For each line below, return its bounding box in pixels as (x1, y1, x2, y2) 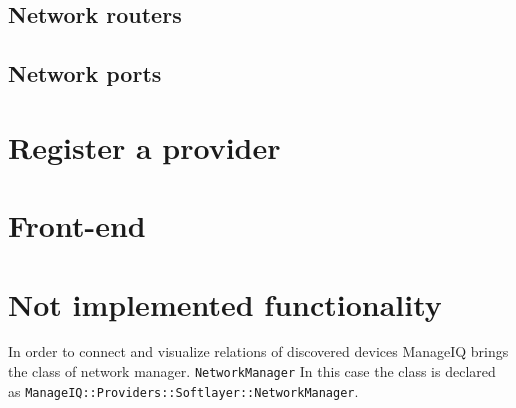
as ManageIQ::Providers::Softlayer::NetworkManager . (8, 380, 359, 401)
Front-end (8, 205, 146, 246)
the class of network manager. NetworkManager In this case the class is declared (8, 361, 496, 382)
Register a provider (8, 126, 281, 167)
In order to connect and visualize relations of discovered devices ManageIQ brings (8, 341, 509, 362)
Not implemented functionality (8, 283, 442, 324)
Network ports (8, 58, 162, 89)
